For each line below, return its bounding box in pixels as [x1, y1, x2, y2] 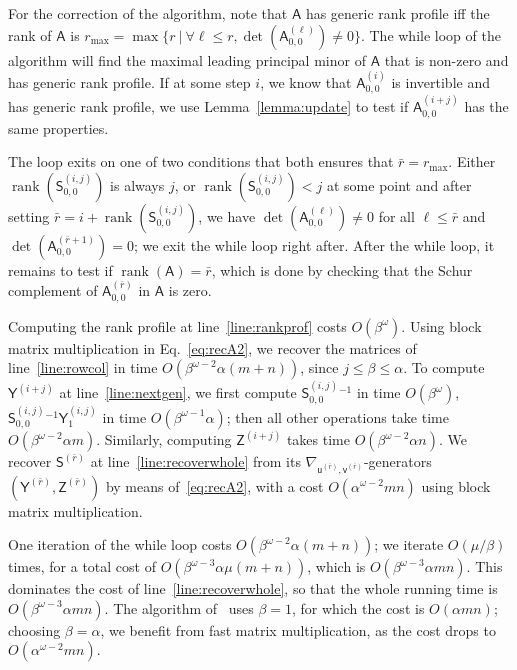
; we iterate [374, 534, 444, 555]
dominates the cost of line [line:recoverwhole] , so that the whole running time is [8, 578, 498, 599]
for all [378, 205, 415, 226]
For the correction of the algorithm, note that [8, 3, 288, 23]
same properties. [8, 117, 109, 138]
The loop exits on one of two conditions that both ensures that [8, 151, 394, 172]
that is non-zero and [384, 49, 509, 70]
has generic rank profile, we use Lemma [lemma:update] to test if [8, 96, 409, 117]
